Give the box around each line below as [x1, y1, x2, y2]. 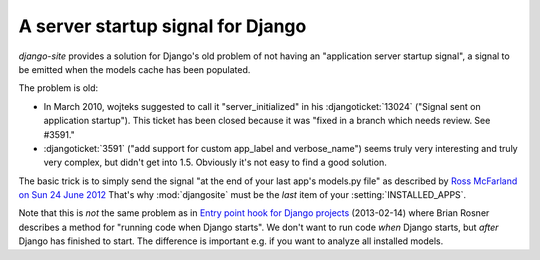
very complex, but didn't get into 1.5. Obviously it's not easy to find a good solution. [43, 156, 387, 169]
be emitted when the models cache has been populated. [18, 63, 251, 75]
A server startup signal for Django [18, 15, 307, 37]
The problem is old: [18, 82, 99, 94]
